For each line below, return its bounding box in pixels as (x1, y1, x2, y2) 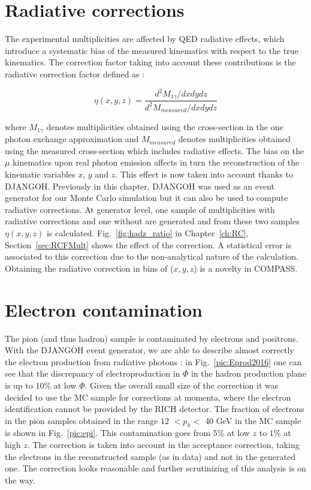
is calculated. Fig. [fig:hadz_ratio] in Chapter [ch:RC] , (46, 227, 249, 239)
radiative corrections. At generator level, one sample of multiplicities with (5, 203, 275, 215)
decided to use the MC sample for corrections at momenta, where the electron (5, 390, 291, 403)
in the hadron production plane (191, 367, 306, 380)
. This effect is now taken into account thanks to (115, 168, 294, 181)
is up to (5, 378, 33, 391)
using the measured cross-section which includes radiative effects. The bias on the (5, 144, 304, 157)
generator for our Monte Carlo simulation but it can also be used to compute (5, 191, 288, 204)
